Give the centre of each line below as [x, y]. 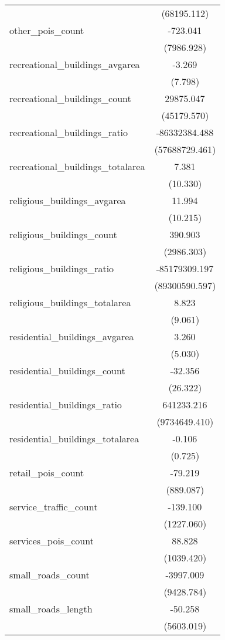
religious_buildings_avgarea [68, 200]
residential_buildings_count [67, 370]
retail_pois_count [47, 473]
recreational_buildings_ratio [69, 132]
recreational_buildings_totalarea [77, 166]
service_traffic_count [54, 507]
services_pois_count [52, 541]
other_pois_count [47, 30]
